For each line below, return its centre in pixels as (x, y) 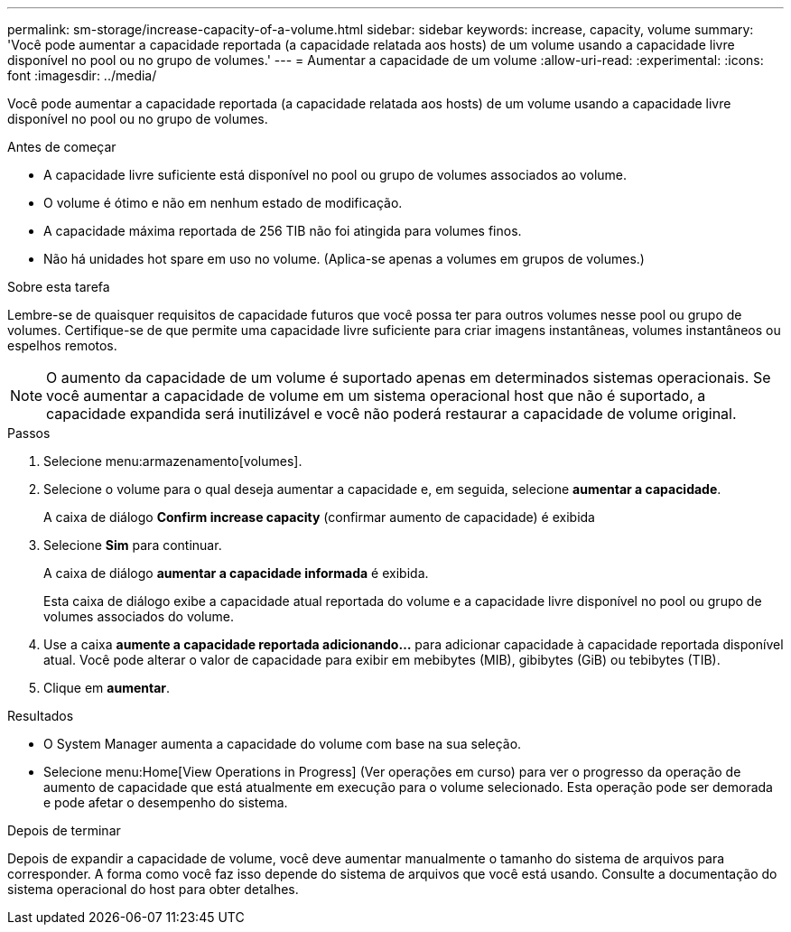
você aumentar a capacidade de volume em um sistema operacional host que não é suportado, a (376, 396)
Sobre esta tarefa (59, 287)
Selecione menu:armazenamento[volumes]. (173, 461)
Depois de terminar (64, 830)
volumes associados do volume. (139, 616)
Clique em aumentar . (107, 688)
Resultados (41, 716)
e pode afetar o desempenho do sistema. (166, 802)
